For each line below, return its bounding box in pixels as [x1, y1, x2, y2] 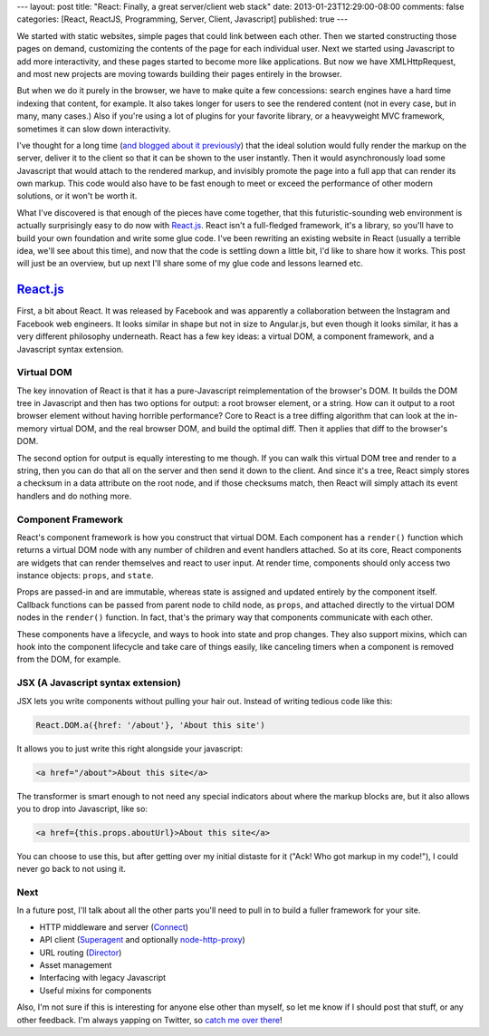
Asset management [39, 959, 112, 970]
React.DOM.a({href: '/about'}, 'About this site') [35, 720, 266, 730]
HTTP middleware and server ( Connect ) [39, 921, 189, 933]
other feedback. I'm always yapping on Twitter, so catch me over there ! [16, 1014, 283, 1025]
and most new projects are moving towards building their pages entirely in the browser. [16, 68, 342, 79]
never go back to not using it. [16, 864, 127, 875]
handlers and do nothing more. [16, 490, 132, 501]
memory [16, 422, 49, 434]
